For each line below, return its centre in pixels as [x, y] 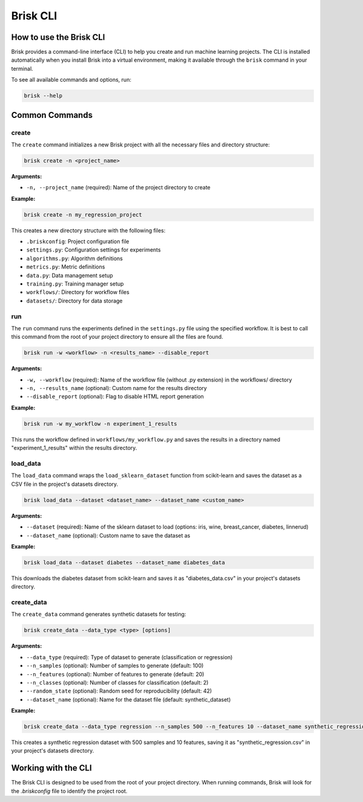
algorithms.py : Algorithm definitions [75, 258]
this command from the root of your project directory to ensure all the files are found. [117, 337]
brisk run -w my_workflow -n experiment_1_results [101, 424]
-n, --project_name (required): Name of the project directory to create [119, 187]
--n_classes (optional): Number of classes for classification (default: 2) [117, 682]
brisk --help [43, 96]
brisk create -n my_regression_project [83, 214]
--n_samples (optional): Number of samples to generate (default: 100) [115, 666]
